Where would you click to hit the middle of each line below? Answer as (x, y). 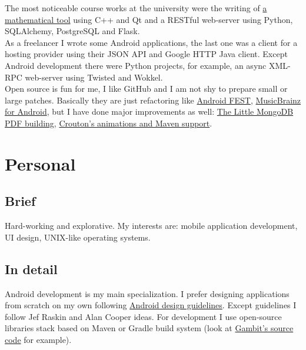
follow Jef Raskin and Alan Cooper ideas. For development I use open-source (143, 316)
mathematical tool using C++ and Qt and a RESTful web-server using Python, (149, 19)
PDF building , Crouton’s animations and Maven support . (109, 123)
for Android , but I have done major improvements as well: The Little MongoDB (149, 111)
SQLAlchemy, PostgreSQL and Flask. (72, 31)
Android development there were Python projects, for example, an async (136, 65)
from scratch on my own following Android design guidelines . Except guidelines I (151, 305)
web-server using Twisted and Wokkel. (94, 77)
